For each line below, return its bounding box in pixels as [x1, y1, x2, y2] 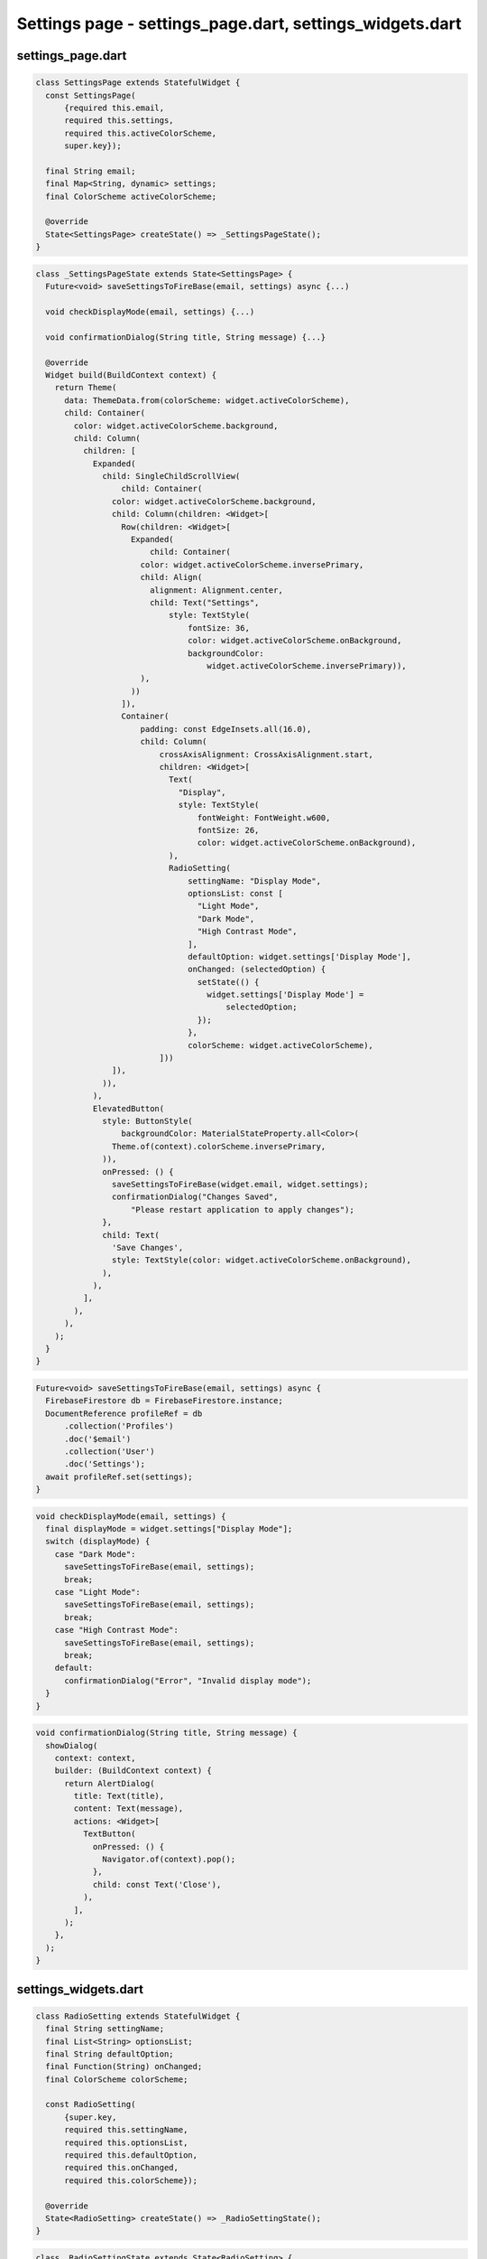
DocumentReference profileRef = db [45, 1408, 203, 1419]
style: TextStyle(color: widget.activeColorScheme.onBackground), [111, 1255, 412, 1265]
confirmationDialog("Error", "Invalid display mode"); [64, 1675, 312, 1685]
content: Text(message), [73, 1804, 184, 1814]
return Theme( [54, 382, 117, 393]
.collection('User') [64, 1446, 155, 1457]
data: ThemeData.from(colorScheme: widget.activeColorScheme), [64, 395, 350, 406]
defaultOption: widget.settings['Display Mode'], [188, 951, 412, 961]
